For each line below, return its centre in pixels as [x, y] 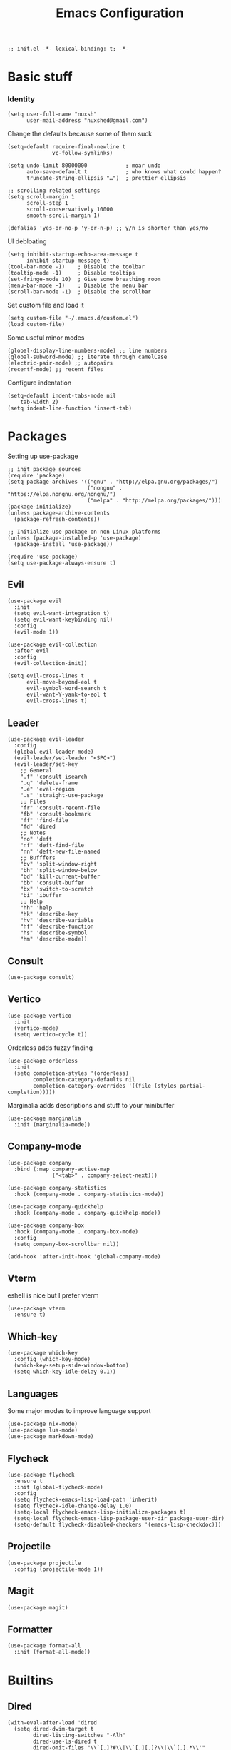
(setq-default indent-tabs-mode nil [62, 395]
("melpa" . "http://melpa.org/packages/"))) [154, 500]
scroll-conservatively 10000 [70, 209]
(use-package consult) [41, 978]
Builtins [30, 1680]
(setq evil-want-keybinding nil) [63, 620]
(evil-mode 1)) [36, 632]
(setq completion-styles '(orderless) [72, 1073]
